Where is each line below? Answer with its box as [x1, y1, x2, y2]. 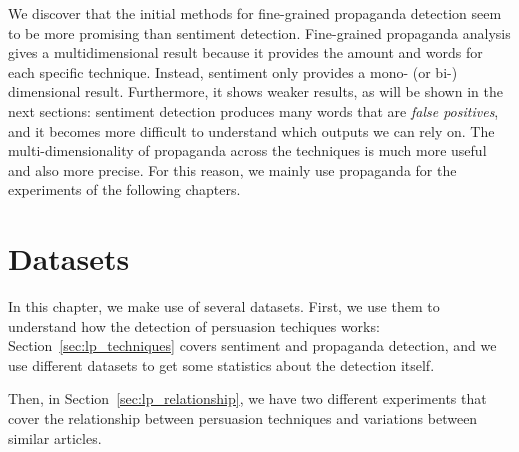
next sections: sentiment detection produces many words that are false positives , [8, 100, 499, 121]
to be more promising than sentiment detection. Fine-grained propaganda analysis [8, 22, 511, 43]
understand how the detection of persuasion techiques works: [8, 315, 380, 336]
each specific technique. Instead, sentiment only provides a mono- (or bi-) [8, 61, 458, 82]
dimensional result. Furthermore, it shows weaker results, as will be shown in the [8, 81, 503, 102]
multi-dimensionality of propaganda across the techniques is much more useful [8, 140, 487, 161]
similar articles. [8, 427, 102, 448]
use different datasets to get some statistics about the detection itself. [8, 354, 435, 375]
